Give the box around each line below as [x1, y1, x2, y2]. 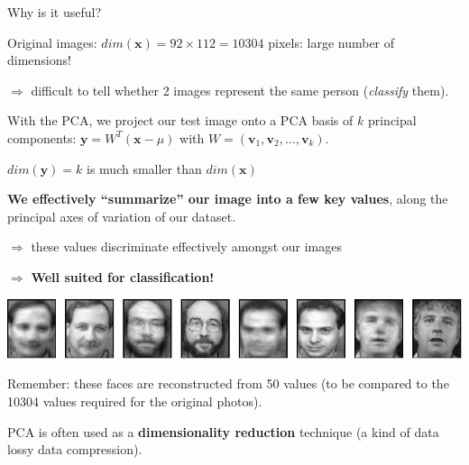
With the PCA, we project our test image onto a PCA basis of [7, 111, 354, 130]
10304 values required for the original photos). [7, 391, 262, 410]
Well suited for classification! [31, 267, 215, 286]
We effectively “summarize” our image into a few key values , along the [7, 189, 448, 208]
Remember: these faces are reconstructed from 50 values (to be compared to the [7, 374, 449, 393]
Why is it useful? [7, 3, 101, 21]
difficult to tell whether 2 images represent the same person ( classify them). [31, 80, 449, 99]
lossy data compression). [7, 440, 143, 459]
